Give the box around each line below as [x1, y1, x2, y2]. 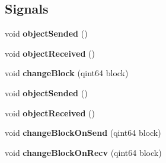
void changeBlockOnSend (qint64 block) [5, 126, 161, 139]
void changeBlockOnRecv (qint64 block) [5, 146, 162, 158]
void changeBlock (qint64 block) [5, 67, 129, 79]
